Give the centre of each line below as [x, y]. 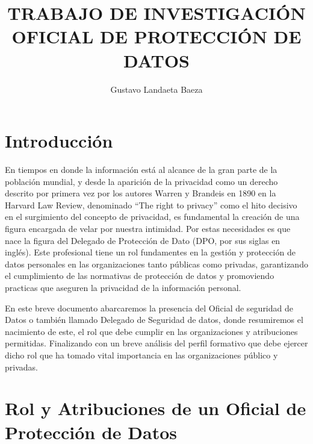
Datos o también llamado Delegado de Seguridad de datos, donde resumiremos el [154, 320]
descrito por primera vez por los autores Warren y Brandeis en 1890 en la [141, 193]
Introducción [59, 141]
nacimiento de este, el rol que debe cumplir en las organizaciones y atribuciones [151, 331]
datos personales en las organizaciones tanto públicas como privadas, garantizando [156, 264]
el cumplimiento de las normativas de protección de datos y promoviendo [140, 276]
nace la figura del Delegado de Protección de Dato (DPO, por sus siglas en [143, 240]
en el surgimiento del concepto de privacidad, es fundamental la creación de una [152, 217]
